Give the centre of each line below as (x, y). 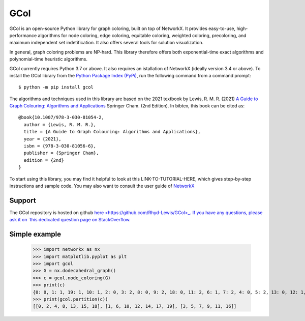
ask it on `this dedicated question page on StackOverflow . (70, 220)
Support (23, 200)
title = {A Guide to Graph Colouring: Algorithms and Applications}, (112, 132)
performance (23, 35)
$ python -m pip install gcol (56, 87)
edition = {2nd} (44, 160)
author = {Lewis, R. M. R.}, (60, 124)
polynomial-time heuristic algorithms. (49, 59)
